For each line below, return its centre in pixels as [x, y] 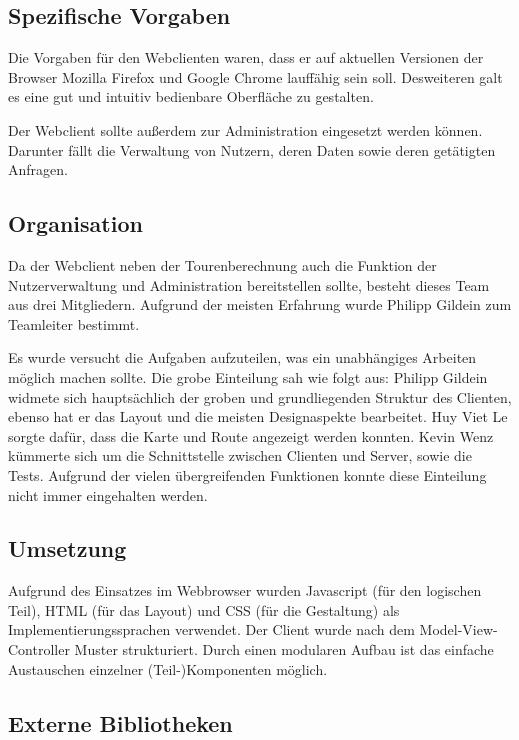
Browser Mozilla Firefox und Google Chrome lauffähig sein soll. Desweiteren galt [255, 76]
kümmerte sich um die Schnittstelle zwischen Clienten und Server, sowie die [240, 455]
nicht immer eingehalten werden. [108, 494]
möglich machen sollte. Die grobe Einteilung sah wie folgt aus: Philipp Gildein [248, 376]
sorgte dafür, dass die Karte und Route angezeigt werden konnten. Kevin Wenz [251, 435]
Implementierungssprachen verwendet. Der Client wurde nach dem [211, 629]
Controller [39, 649]
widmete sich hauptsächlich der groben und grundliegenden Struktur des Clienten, [260, 396]
